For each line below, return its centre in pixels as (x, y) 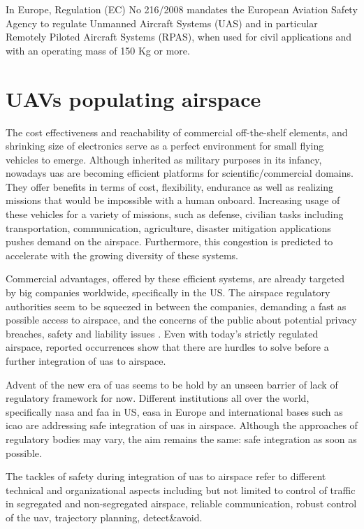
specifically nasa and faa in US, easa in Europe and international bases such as (174, 411)
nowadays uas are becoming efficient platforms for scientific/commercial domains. (180, 173)
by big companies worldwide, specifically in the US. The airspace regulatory (168, 292)
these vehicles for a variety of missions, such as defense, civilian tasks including (175, 214)
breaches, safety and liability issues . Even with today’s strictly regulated (162, 333)
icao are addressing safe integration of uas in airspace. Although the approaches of (182, 425)
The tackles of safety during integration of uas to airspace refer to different (166, 476)
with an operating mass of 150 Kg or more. (98, 50)
